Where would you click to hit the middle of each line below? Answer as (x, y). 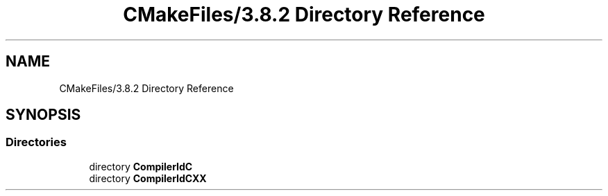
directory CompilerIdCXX (148, 178)
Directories (36, 142)
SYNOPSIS (43, 115)
